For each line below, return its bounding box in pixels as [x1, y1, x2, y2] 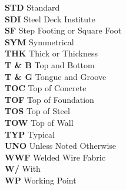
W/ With [5, 162, 41, 175]
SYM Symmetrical [5, 35, 74, 48]
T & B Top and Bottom [5, 58, 95, 71]
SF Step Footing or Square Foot [5, 24, 122, 36]
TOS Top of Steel [5, 105, 70, 117]
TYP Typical [5, 128, 55, 140]
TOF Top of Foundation [5, 93, 94, 105]
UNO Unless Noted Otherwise [5, 139, 117, 152]
